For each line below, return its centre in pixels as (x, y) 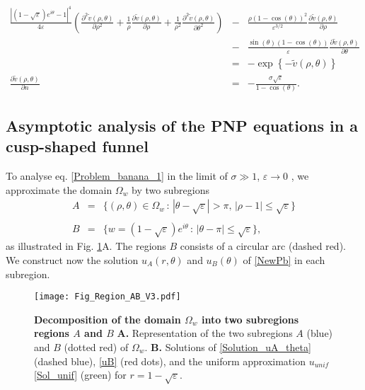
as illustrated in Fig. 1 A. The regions (86, 246)
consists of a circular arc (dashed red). (263, 246)
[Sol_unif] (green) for (80, 375)
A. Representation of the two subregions (205, 333)
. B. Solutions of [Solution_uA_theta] (228, 347)
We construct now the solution (72, 259)
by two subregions (170, 189)
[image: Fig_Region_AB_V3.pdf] (108, 297)
